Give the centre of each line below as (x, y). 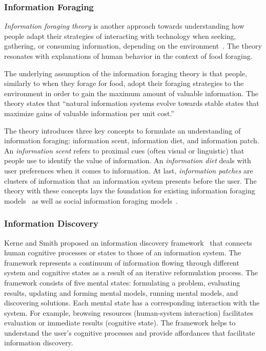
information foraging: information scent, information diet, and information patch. (132, 140)
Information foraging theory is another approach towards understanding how (124, 26)
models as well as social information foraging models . (91, 200)
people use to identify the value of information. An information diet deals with (128, 160)
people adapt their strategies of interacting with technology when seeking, (120, 36)
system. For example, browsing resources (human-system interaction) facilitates (129, 312)
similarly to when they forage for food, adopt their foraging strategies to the (124, 83)
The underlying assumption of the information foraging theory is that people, (126, 73)
